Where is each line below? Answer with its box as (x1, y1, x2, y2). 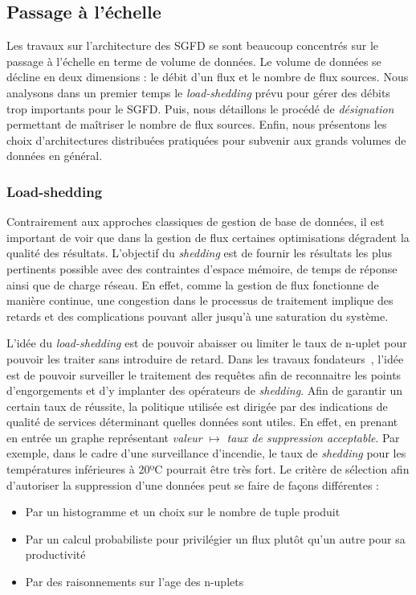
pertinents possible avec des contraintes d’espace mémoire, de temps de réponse (6, 260, 398, 277)
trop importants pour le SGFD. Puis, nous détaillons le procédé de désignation (6, 100, 394, 117)
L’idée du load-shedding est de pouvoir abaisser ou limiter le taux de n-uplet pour (6, 334, 407, 351)
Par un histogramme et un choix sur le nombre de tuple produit (25, 503, 341, 520)
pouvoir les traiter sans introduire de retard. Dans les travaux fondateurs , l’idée (6, 350, 404, 367)
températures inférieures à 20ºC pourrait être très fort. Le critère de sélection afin (6, 461, 410, 478)
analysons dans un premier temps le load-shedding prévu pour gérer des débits (6, 84, 390, 101)
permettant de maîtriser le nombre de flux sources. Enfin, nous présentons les (6, 116, 387, 133)
